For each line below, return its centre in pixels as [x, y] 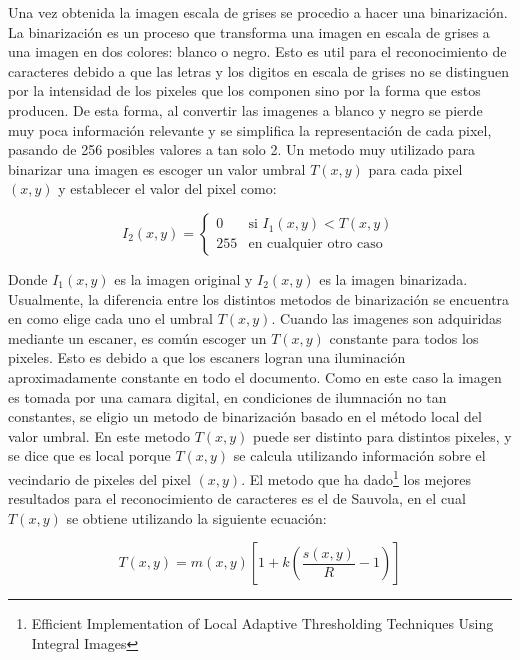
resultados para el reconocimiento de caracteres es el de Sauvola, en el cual [237, 498]
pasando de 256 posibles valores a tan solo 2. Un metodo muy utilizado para [242, 149]
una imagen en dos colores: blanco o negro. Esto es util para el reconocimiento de [257, 51]
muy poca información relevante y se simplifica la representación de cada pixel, [250, 129]
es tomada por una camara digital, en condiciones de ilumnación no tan [227, 396]
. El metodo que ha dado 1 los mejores [356, 477]
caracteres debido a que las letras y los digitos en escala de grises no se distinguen [258, 70]
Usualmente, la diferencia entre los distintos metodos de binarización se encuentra [259, 298]
